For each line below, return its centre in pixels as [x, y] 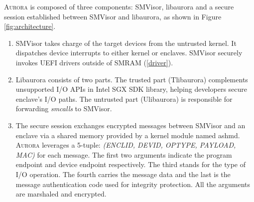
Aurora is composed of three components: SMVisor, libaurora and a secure [119, 6]
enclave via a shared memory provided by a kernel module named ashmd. [128, 135]
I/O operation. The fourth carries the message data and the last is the [123, 174]
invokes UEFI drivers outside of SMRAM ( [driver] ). [94, 62]
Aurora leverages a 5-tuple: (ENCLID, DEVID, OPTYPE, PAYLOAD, [126, 145]
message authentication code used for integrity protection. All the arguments [133, 184]
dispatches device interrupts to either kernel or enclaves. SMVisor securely [129, 53]
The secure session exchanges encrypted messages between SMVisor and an [130, 125]
